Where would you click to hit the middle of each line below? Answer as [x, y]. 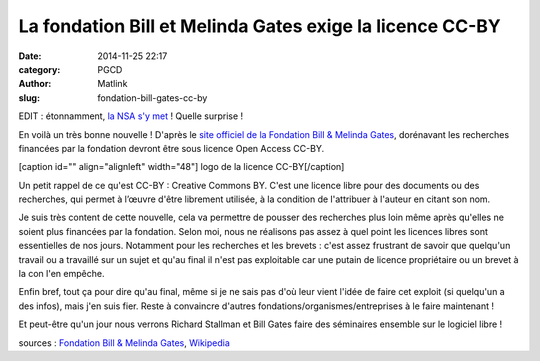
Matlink [112, 84]
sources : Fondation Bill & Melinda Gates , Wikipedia [124, 342]
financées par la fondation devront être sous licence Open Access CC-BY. [171, 148]
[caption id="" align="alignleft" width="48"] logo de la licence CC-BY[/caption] [181, 167]
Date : [30, 56]
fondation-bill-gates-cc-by [152, 97]
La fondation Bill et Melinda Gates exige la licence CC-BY [259, 26]
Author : [35, 84]
